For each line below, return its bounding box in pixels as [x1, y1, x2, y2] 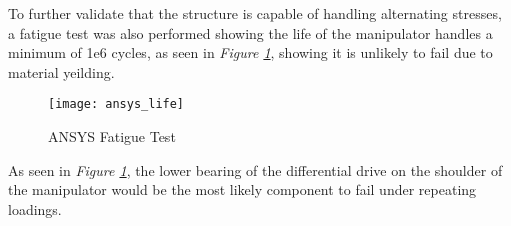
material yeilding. [8, 61, 115, 82]
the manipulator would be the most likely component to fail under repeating [8, 179, 477, 200]
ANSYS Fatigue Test [48, 126, 176, 147]
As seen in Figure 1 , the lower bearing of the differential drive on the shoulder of [8, 159, 503, 180]
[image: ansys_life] [48, 97, 185, 112]
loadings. [8, 198, 62, 219]
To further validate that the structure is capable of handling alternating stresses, [8, 3, 502, 23]
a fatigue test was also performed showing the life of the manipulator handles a [8, 22, 493, 43]
